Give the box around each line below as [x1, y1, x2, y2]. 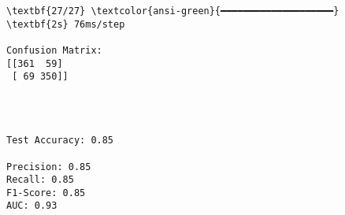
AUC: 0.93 [6, 200, 57, 212]
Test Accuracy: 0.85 [6, 135, 114, 146]
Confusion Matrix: [6, 44, 102, 56]
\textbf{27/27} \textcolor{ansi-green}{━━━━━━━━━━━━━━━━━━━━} [6, 6, 339, 17]
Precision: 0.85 [6, 161, 91, 172]
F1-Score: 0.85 [6, 187, 86, 198]
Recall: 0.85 [6, 174, 74, 186]
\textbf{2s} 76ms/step [6, 18, 125, 30]
